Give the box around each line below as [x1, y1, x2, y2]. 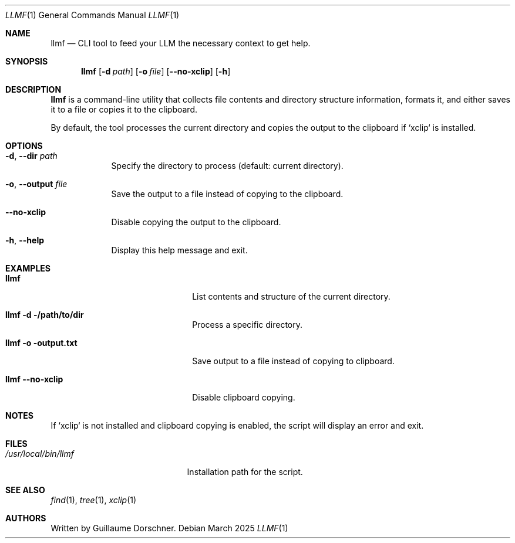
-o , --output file [5, 179, 68, 189]
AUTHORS [5, 513, 46, 523]
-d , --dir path [5, 151, 58, 161]
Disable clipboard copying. [192, 392, 295, 402]
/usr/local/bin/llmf [5, 449, 74, 459]
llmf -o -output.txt [5, 338, 78, 348]
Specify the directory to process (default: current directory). [111, 161, 344, 171]
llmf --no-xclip [5, 374, 63, 384]
